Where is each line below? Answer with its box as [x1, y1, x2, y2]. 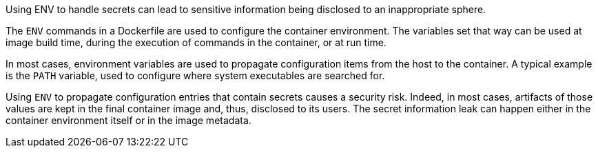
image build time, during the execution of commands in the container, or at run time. [6, 37, 386, 48]
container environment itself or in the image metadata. [6, 114, 251, 126]
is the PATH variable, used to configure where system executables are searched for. [6, 70, 385, 81]
